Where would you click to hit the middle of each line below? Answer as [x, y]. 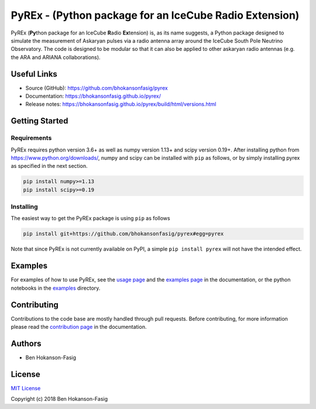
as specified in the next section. [49, 166]
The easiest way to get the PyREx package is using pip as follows [90, 218]
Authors [26, 343]
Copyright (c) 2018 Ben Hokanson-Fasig [59, 399]
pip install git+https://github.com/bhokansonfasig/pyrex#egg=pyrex [123, 234]
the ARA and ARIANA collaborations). [56, 57]
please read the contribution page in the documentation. [79, 327]
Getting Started [39, 121]
